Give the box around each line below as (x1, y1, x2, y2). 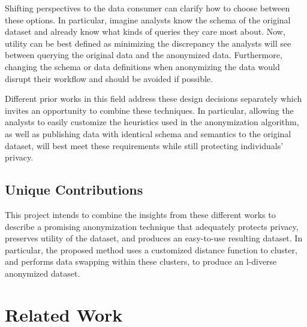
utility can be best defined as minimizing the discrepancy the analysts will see (5, 37, 291, 49)
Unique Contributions (5, 180, 143, 199)
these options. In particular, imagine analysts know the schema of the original (5, 13, 291, 26)
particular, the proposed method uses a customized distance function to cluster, (5, 243, 297, 256)
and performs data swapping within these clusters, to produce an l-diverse (5, 255, 277, 268)
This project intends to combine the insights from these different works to (5, 208, 276, 220)
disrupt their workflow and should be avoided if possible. (5, 72, 213, 84)
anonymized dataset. (5, 267, 80, 279)
